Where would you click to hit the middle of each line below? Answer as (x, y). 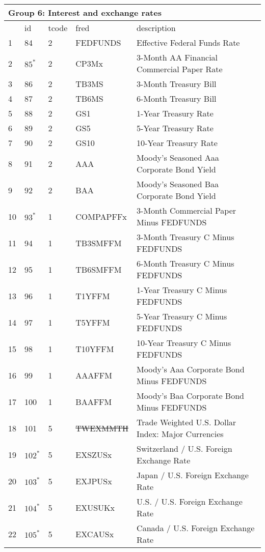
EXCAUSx (95, 534)
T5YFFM (93, 322)
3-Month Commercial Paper (187, 210)
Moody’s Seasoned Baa (178, 184)
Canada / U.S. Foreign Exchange (196, 528)
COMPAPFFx (101, 216)
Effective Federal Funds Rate (188, 42)
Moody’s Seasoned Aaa (178, 157)
